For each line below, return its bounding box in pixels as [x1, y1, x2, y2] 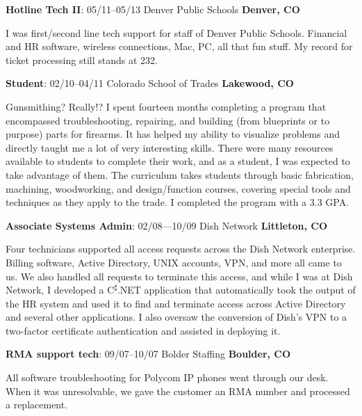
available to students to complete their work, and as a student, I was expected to [6, 154, 350, 168]
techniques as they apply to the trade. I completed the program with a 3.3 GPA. [6, 195, 349, 209]
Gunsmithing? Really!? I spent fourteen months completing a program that [6, 99, 327, 113]
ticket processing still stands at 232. [6, 52, 158, 67]
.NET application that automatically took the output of [117, 282, 356, 297]
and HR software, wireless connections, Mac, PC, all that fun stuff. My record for [6, 39, 353, 54]
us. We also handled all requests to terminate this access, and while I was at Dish [6, 269, 353, 283]
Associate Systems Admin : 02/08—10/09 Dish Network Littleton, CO [6, 218, 327, 232]
